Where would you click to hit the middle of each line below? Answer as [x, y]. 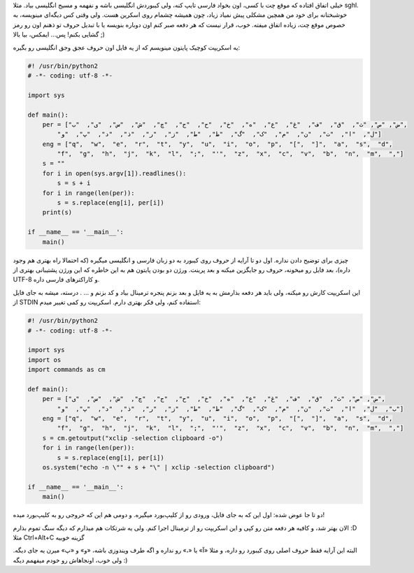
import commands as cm [66, 370]
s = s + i [74, 183]
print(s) [57, 212]
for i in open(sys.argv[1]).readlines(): [114, 173]
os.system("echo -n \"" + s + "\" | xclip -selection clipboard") [159, 467]
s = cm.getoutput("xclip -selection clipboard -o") [133, 438]
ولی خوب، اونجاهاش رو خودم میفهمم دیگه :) [70, 560]
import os [44, 360]
